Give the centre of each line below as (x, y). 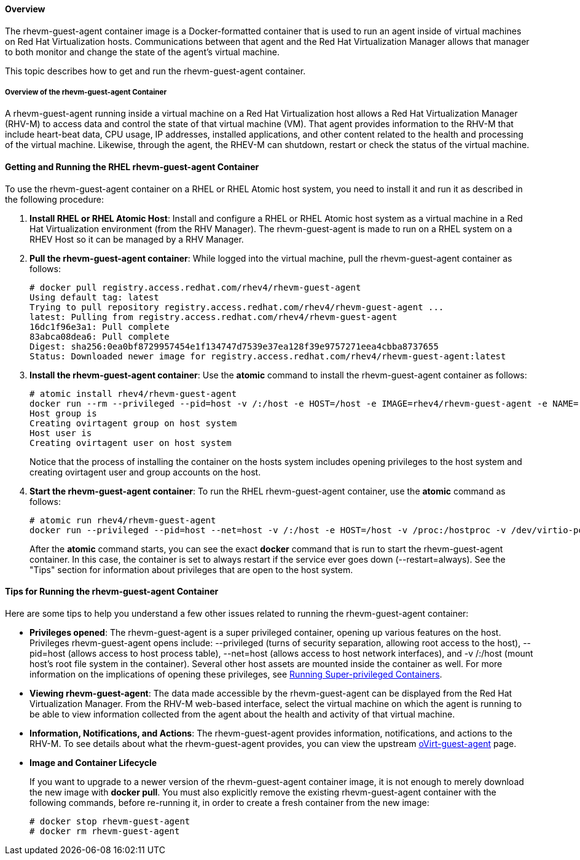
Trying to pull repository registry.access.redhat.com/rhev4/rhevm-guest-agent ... (237, 307)
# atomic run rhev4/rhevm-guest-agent (123, 520)
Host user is (61, 433)
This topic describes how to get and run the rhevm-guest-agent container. (155, 71)
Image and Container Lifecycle (93, 762)
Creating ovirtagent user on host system (131, 443)
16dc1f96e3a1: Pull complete (100, 326)
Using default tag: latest (94, 297)
